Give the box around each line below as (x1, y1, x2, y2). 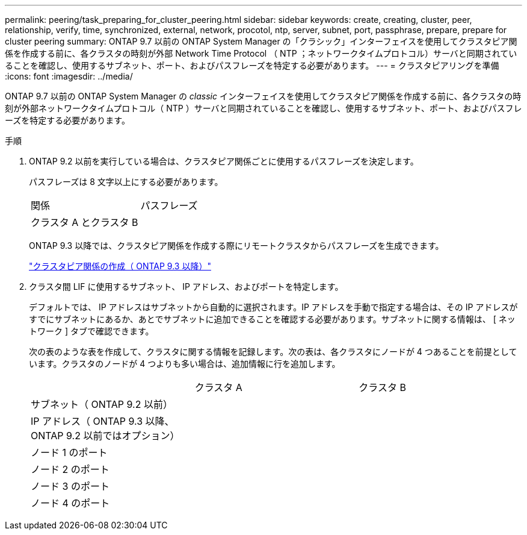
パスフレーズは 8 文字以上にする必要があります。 (29, 177, 223, 187)
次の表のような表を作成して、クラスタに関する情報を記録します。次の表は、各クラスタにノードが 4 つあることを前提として (29, 346, 517, 357)
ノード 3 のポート (31, 480, 109, 492)
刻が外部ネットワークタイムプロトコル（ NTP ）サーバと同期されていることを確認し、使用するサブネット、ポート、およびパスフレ (5, 103, 522, 113)
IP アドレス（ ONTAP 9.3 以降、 (31, 415, 174, 427)
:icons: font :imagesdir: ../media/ (5, 71, 133, 81)
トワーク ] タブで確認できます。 (29, 326, 154, 336)
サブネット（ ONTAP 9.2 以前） (31, 398, 173, 410)
